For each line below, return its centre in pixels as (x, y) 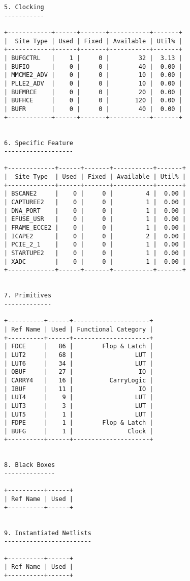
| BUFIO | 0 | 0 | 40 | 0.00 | (93, 66)
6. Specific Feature (39, 143)
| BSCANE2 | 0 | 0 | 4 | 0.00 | (95, 194)
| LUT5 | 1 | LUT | (79, 414)
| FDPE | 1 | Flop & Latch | (79, 423)
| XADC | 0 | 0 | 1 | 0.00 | (95, 261)
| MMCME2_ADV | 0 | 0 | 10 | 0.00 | (93, 75)
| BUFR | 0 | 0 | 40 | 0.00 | (93, 109)
